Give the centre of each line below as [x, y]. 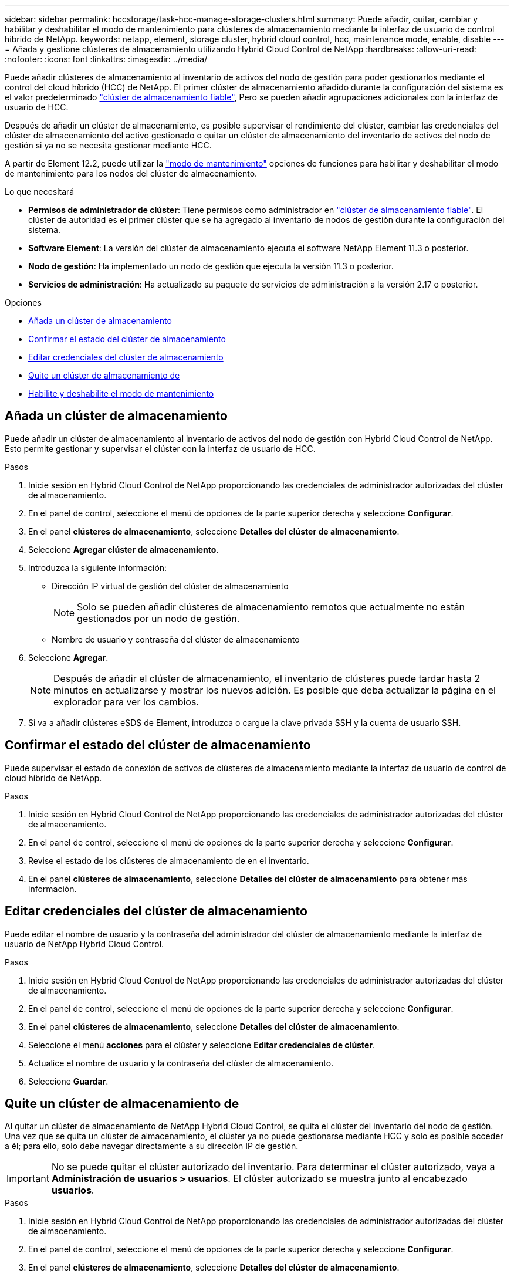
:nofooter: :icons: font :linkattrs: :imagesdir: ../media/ [106, 59]
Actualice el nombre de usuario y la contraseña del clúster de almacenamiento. [181, 1063]
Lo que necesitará [40, 192]
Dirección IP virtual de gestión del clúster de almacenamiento [170, 586]
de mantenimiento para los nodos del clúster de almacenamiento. [131, 173]
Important [28, 1179]
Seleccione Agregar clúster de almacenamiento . [124, 549]
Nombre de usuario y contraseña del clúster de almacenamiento [176, 639]
